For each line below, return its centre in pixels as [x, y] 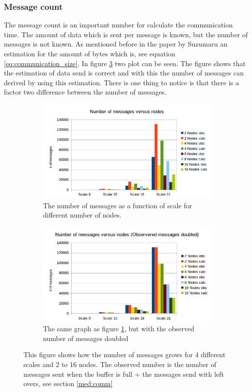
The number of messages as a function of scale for [117, 205]
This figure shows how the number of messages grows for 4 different [125, 355]
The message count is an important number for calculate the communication [118, 25]
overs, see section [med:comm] [68, 383]
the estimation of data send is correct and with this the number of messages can [124, 73]
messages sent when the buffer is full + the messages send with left [124, 374]
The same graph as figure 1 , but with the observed [119, 329]
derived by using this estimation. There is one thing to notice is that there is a [122, 82]
